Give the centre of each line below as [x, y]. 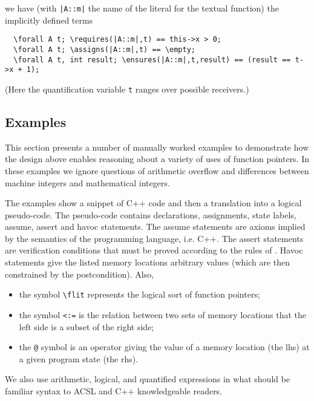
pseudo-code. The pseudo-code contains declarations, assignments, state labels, [151, 214]
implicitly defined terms [49, 20]
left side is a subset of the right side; [87, 326]
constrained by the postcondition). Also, [80, 274]
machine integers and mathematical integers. [87, 182]
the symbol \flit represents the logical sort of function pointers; [139, 294]
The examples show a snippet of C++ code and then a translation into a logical [153, 203]
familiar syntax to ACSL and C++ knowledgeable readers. [114, 391]
